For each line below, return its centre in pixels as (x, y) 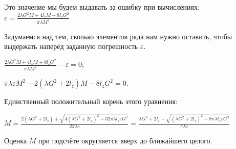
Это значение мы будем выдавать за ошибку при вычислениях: (102, 7)
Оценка (16, 141)
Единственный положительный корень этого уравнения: (91, 101)
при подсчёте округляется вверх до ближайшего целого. (125, 141)
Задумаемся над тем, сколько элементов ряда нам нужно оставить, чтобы (118, 36)
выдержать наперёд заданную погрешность (71, 46)
